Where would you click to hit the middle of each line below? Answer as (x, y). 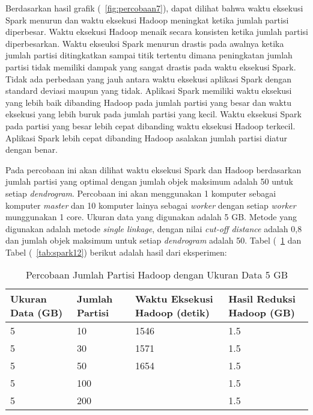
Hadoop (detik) (172, 313)
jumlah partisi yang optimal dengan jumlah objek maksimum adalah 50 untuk (149, 181)
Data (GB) (37, 313)
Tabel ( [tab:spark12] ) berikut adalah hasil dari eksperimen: (116, 252)
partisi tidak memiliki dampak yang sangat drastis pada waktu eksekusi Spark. (151, 66)
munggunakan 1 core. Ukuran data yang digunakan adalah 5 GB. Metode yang (151, 217)
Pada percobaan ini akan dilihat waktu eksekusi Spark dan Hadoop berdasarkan (153, 169)
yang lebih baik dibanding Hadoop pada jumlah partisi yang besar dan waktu (148, 102)
